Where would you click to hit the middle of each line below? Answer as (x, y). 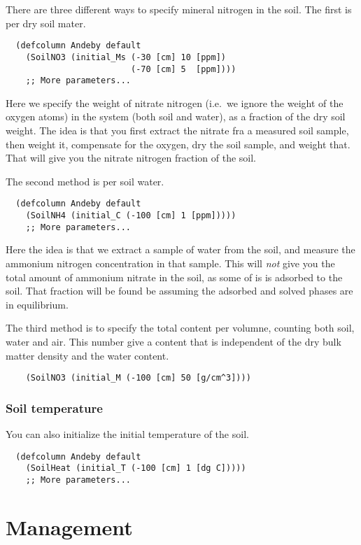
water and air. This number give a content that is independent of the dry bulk (174, 341)
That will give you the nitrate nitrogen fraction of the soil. (131, 158)
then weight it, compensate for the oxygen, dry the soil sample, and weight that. (178, 144)
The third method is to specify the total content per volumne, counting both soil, (180, 328)
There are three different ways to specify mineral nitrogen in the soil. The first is (179, 9)
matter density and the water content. (87, 355)
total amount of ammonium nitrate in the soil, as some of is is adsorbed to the (174, 277)
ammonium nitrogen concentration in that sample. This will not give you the (170, 263)
